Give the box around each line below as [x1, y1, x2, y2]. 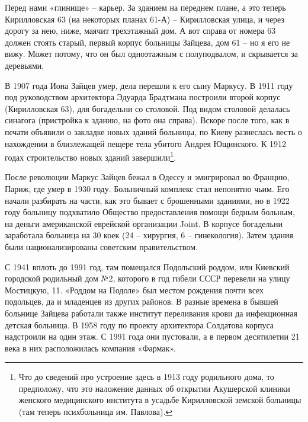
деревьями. [5, 59, 44, 71]
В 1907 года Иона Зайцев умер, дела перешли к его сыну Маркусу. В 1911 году [5, 79, 293, 91]
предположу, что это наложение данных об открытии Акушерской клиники [18, 382, 290, 394]
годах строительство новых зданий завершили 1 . [5, 149, 177, 163]
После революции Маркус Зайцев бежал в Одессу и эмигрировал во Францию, [5, 171, 290, 183]
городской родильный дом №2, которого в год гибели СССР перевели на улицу [5, 272, 290, 284]
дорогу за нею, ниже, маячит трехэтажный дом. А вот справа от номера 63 [5, 24, 276, 37]
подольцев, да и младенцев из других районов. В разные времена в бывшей [5, 295, 278, 308]
